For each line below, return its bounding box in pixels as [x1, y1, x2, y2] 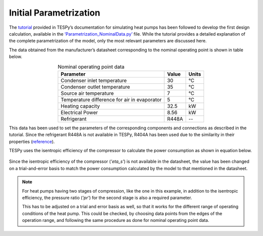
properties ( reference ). [9, 138, 55, 144]
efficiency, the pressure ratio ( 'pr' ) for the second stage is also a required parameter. [22, 195, 192, 200]
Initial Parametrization [9, 7, 100, 18]
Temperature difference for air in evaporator [60, 96, 162, 103]
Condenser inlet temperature [60, 77, 127, 84]
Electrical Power [60, 109, 98, 116]
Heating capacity [60, 102, 100, 109]
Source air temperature [60, 90, 114, 97]
